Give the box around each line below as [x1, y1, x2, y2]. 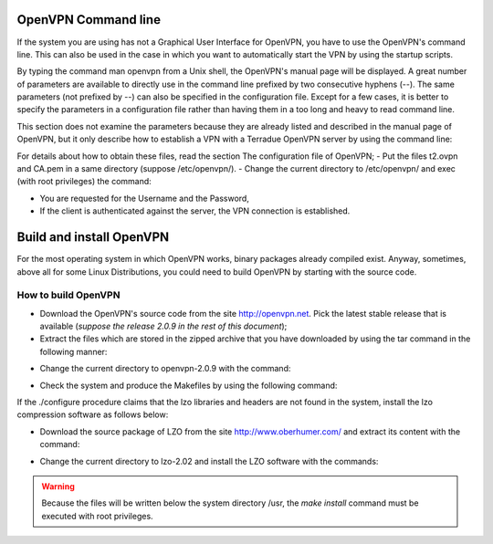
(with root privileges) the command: [16, 176, 152, 187]
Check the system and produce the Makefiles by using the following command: [39, 380, 338, 391]
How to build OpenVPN [16, 288, 121, 301]
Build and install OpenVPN [16, 229, 170, 246]
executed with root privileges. [41, 510, 154, 521]
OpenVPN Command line [16, 12, 162, 27]
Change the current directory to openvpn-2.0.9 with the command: [39, 363, 291, 374]
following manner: [39, 346, 108, 357]
